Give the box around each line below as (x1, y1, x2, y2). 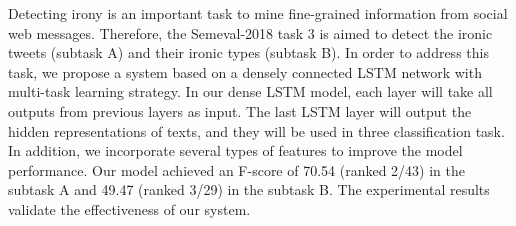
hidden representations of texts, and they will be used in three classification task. (8, 120, 505, 141)
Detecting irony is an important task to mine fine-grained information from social (8, 3, 508, 23)
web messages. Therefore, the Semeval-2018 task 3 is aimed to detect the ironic (8, 22, 493, 43)
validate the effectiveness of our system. (8, 198, 251, 219)
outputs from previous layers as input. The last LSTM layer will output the (8, 100, 472, 121)
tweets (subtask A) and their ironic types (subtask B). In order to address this (8, 42, 489, 63)
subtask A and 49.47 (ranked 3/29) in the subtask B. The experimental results (8, 179, 490, 200)
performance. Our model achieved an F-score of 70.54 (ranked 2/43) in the (8, 159, 466, 180)
